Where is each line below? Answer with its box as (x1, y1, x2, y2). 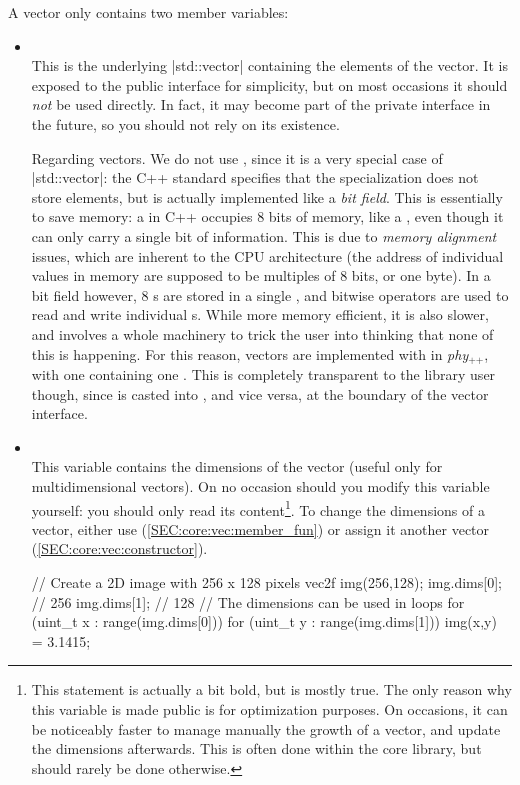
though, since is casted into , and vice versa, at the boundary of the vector (31, 383, 489, 404)
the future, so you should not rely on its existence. (31, 113, 340, 134)
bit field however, (31, 284, 137, 305)
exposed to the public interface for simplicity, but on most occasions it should (31, 74, 508, 95)
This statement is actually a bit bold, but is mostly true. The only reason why (31, 679, 512, 700)
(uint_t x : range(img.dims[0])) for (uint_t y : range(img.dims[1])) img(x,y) (31, 611, 497, 632)
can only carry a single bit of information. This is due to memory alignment (31, 225, 497, 246)
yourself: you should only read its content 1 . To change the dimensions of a (31, 496, 485, 520)
